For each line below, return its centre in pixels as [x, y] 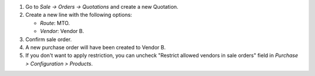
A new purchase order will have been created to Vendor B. [96, 47]
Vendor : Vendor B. [62, 31]
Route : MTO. [55, 23]
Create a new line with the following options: [79, 15]
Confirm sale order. [49, 39]
